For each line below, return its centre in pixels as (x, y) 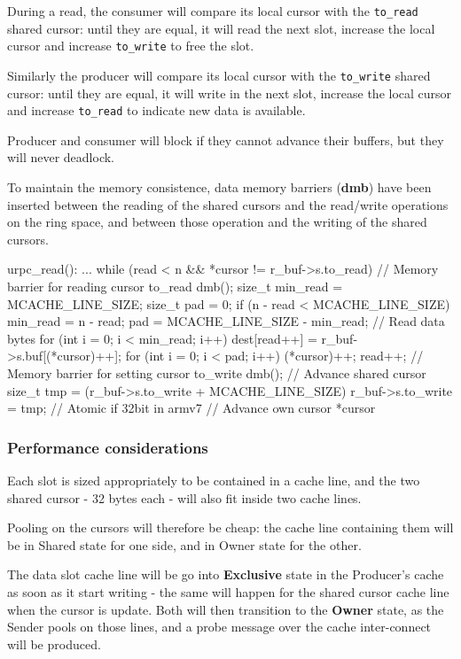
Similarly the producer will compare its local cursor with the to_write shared (219, 75)
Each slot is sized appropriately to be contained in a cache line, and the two (214, 480)
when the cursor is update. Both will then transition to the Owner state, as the (226, 609)
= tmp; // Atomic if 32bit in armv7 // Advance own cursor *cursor (191, 408)
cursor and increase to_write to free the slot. (131, 46)
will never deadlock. (61, 157)
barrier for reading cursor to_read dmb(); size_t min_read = (175, 286)
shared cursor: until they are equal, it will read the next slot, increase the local (221, 28)
